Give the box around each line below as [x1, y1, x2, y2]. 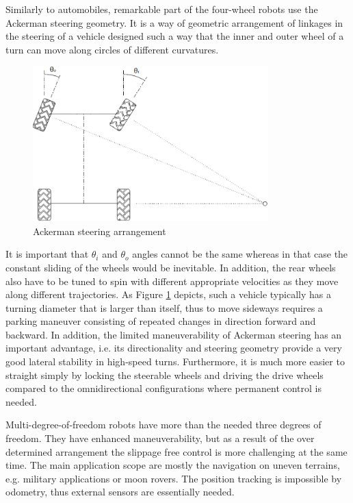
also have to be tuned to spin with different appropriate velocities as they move [5, 273, 339, 288]
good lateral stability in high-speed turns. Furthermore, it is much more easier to [5, 354, 345, 369]
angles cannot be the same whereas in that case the [132, 247, 348, 261]
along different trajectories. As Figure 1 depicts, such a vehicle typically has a [5, 287, 331, 302]
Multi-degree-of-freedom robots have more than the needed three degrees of [5, 417, 322, 432]
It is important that [5, 247, 89, 261]
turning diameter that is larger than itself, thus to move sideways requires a [5, 300, 323, 315]
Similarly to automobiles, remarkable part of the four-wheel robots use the [5, 2, 318, 16]
